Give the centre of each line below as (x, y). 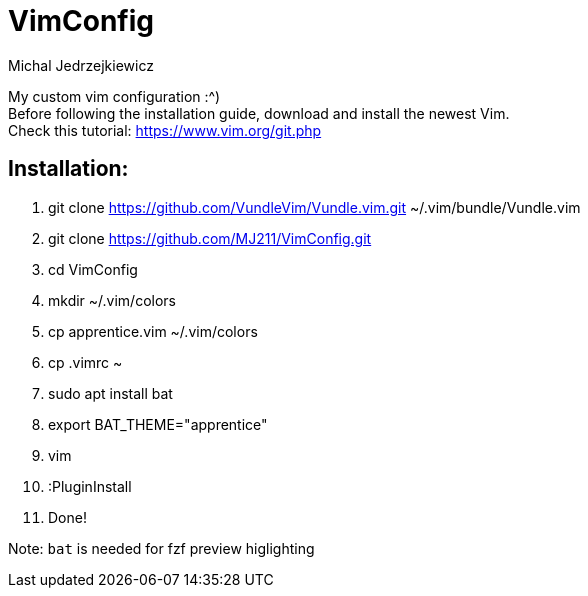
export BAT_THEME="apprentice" (158, 424)
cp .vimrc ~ (85, 362)
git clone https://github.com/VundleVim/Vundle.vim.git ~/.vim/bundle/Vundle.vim (314, 207)
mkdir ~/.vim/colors (112, 300)
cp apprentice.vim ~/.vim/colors (153, 331)
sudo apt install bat (110, 393)
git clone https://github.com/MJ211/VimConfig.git (210, 238)
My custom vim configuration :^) (114, 96)
